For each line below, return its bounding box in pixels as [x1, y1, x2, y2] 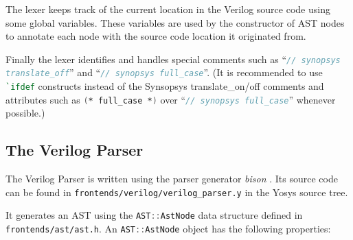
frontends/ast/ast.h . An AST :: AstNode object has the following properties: [5, 221, 331, 236]
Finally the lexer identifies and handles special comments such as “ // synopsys [5, 51, 341, 66]
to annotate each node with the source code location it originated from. [5, 29, 306, 43]
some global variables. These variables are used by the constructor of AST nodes [5, 15, 345, 29]
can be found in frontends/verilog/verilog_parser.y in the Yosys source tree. [5, 184, 348, 199]
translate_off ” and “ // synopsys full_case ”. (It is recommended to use [5, 65, 323, 80]
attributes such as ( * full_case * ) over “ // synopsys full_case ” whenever [5, 92, 336, 106]
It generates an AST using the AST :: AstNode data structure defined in [5, 208, 303, 222]
